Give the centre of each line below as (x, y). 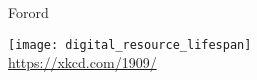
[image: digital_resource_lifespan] (130, 44)
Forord (28, 12)
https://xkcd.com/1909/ (82, 62)
